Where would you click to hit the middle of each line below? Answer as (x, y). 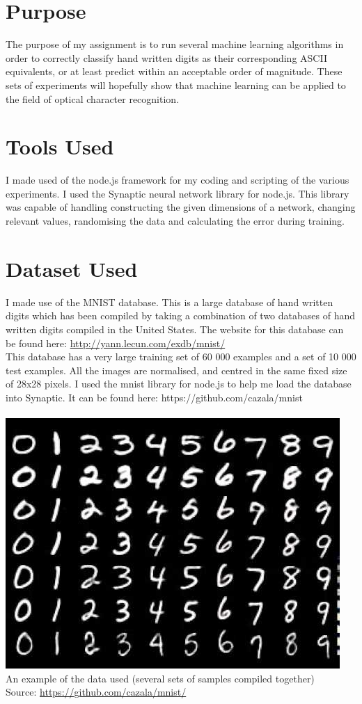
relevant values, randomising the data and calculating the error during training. (175, 221)
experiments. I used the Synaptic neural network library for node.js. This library (178, 193)
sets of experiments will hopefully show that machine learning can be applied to (176, 85)
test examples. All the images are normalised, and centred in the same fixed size (176, 370)
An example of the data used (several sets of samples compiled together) (160, 678)
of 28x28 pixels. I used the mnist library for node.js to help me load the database (179, 384)
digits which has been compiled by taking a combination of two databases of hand (180, 315)
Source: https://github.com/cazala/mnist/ (96, 692)
